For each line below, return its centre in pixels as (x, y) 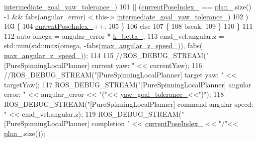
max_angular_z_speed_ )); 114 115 (59, 55)
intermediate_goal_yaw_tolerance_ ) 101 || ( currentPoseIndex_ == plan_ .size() (128, 6)
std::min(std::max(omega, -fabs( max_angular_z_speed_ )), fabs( (103, 45)
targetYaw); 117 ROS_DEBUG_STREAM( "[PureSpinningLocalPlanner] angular (128, 84)
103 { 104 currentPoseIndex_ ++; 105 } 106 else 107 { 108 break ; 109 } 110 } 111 (128, 26)
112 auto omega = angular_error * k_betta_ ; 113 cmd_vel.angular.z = (114, 35)
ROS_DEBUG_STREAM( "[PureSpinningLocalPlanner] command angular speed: (129, 104)
